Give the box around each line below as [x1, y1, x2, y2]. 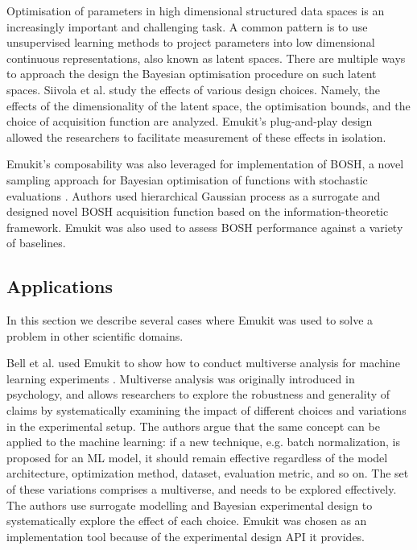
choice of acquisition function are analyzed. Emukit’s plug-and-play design [6, 113, 373, 130]
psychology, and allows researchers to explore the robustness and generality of [6, 386, 390, 403]
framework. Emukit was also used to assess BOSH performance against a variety [6, 218, 403, 235]
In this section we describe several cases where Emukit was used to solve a [6, 312, 374, 329]
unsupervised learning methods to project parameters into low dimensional [6, 34, 375, 51]
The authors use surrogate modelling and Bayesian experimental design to [6, 496, 373, 513]
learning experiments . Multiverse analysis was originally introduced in [6, 370, 355, 387]
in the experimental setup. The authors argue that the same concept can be [6, 417, 380, 434]
